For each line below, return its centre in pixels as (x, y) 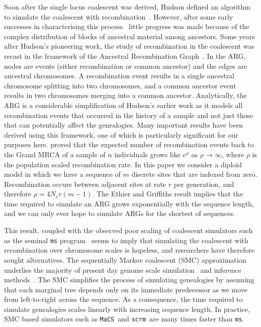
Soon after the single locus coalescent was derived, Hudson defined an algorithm (127, 7)
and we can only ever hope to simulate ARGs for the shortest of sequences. (120, 213)
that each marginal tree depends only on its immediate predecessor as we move (126, 289)
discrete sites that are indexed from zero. (194, 174)
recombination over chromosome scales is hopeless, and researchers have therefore (129, 250)
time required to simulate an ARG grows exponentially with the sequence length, (129, 203)
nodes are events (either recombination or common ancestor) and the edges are (126, 66)
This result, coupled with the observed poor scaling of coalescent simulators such (128, 230)
